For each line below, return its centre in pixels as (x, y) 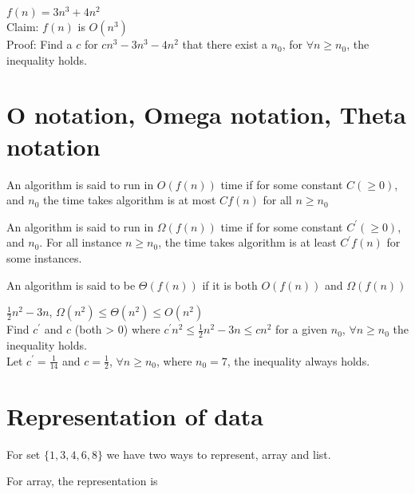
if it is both (230, 285)
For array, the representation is (82, 481)
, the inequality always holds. (298, 360)
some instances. (44, 257)
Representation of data (135, 415)
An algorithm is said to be (71, 285)
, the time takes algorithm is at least (247, 242)
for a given (302, 329)
